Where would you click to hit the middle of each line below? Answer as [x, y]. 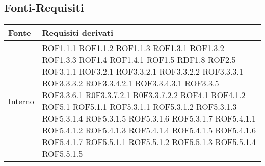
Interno [21, 101]
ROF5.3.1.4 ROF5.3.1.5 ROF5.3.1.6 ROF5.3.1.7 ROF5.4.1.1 [149, 118]
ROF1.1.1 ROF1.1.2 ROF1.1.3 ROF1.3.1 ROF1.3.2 [133, 48]
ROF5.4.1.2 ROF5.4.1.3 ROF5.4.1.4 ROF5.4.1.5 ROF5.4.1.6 [149, 130]
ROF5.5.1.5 [62, 154]
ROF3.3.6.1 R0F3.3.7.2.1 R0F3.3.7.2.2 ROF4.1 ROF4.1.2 [144, 95]
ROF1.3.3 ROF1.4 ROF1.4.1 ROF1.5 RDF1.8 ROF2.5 [139, 60]
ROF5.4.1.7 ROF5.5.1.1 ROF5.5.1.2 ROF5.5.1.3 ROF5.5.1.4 [149, 142]
